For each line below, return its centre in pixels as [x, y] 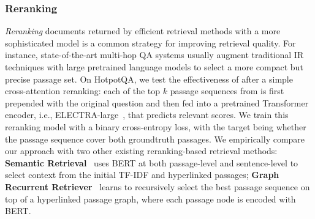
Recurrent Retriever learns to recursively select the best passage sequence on [157, 186]
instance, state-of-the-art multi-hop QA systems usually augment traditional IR [154, 55]
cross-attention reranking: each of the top [83, 91]
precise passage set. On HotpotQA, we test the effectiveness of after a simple [149, 79]
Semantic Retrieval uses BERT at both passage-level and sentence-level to [152, 162]
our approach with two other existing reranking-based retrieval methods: [141, 151]
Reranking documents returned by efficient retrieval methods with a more [143, 31]
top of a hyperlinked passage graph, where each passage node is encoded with [150, 199]
